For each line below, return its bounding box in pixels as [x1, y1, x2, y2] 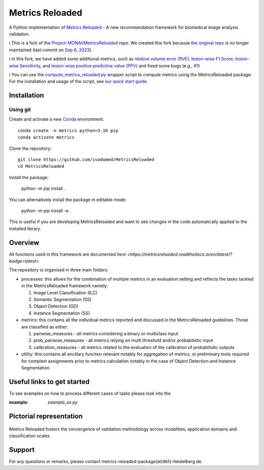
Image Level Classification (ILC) [33, 289, 97, 295]
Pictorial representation [9, 412, 83, 420]
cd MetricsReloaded [18, 163, 65, 169]
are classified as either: [21, 324, 68, 329]
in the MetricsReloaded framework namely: [21, 283, 109, 289]
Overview [9, 238, 40, 246]
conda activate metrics [18, 135, 75, 140]
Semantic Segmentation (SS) [33, 296, 92, 302]
